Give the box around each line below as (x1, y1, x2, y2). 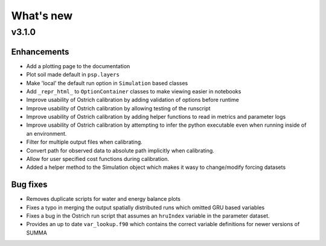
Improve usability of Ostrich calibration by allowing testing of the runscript (26, 104, 211, 112)
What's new (11, 9, 73, 22)
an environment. (26, 130, 67, 137)
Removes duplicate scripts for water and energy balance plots (26, 195, 181, 203)
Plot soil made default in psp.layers (26, 71, 120, 78)
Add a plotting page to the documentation (26, 62, 130, 69)
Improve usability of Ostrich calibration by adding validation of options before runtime (26, 96, 240, 104)
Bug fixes (11, 180, 48, 190)
